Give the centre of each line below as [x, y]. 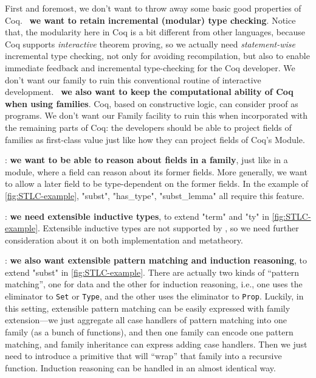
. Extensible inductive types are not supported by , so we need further [168, 228]
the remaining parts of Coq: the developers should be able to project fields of [148, 127]
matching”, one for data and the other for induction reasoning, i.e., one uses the [154, 284]
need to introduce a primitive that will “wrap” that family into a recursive [143, 356]
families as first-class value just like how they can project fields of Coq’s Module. [155, 139]
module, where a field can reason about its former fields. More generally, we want [156, 171]
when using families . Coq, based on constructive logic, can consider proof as [152, 103]
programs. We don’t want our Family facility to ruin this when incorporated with [156, 115]
